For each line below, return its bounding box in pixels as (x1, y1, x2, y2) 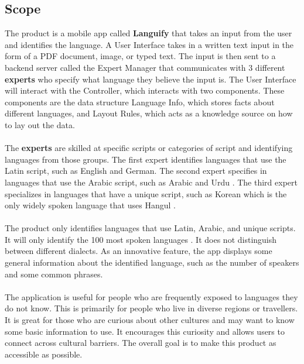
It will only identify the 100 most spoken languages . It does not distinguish (5, 233, 277, 245)
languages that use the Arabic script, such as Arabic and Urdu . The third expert (5, 176, 298, 188)
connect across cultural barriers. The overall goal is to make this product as (5, 336, 276, 349)
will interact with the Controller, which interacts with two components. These (5, 84, 285, 97)
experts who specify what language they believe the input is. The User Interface (5, 73, 296, 85)
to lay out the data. (5, 118, 75, 131)
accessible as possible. (5, 348, 83, 360)
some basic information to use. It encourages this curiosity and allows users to (5, 325, 285, 337)
